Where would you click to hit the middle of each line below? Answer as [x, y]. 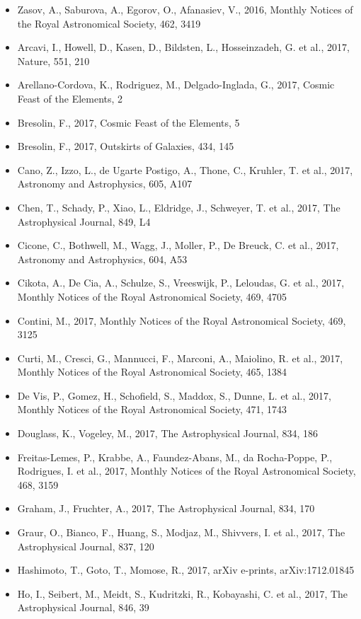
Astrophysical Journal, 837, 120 [86, 546]
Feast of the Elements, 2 [70, 98]
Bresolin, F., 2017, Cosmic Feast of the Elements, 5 [128, 122]
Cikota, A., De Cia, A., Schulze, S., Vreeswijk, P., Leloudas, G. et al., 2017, [181, 283]
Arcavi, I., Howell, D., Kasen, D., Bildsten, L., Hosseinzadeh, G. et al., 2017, [183, 47]
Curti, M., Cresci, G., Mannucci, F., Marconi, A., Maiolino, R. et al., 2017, [180, 358]
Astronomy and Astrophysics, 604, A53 [102, 259]
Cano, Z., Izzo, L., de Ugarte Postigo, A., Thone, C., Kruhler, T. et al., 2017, [185, 169]
